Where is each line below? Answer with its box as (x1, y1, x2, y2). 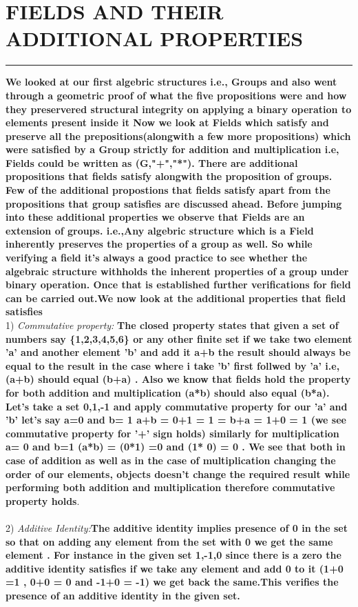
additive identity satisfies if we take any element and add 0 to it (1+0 (6, 561, 344, 575)
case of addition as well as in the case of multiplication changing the (6, 452, 336, 467)
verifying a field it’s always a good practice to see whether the (6, 250, 308, 265)
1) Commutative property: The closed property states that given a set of (6, 318, 339, 332)
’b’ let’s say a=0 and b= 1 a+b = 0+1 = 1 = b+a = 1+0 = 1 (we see (6, 412, 346, 427)
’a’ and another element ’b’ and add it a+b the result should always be (6, 345, 351, 359)
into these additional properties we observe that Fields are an (6, 210, 305, 224)
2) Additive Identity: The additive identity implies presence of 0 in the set (6, 520, 348, 535)
